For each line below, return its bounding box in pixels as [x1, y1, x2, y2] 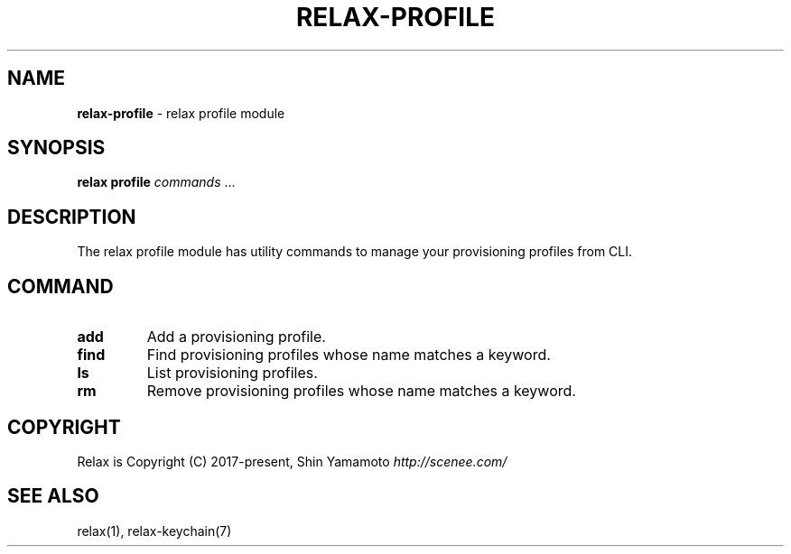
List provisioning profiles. [146, 364, 318, 383]
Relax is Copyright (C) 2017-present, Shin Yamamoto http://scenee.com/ [77, 453, 507, 469]
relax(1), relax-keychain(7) [77, 522, 232, 539]
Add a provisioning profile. [146, 328, 326, 346]
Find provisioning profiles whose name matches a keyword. [146, 346, 551, 365]
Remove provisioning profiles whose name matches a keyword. [146, 382, 576, 401]
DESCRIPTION [7, 205, 136, 228]
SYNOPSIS [7, 136, 106, 160]
